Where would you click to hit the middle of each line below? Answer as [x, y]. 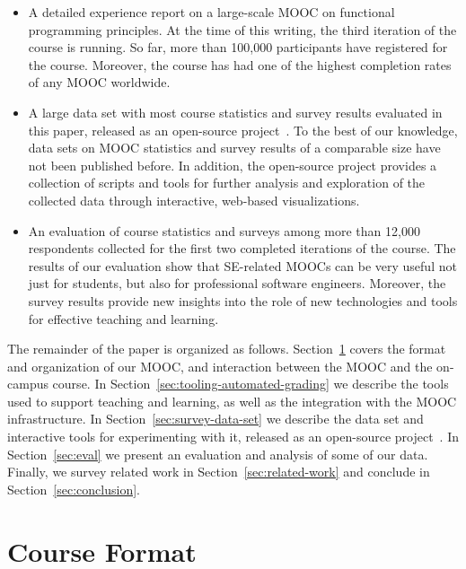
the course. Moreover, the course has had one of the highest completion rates [240, 64]
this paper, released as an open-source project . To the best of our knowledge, [243, 130]
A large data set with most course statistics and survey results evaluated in [235, 112]
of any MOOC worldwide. [99, 82]
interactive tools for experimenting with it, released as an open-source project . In [233, 437]
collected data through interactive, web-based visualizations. [194, 200]
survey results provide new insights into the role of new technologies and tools [243, 300]
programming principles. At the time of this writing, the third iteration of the [242, 29]
